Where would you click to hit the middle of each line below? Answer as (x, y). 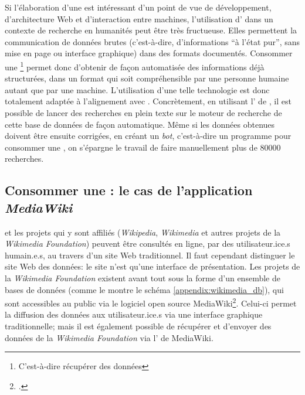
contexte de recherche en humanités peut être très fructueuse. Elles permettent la (151, 30)
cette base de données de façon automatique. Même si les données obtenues (140, 124)
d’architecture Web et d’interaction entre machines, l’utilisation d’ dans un (139, 18)
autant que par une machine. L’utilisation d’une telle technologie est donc (137, 89)
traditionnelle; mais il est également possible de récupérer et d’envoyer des (138, 326)
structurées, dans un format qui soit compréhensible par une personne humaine (147, 78)
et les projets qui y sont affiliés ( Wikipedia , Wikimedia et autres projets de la (143, 232)
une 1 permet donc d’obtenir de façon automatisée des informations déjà (135, 66)
